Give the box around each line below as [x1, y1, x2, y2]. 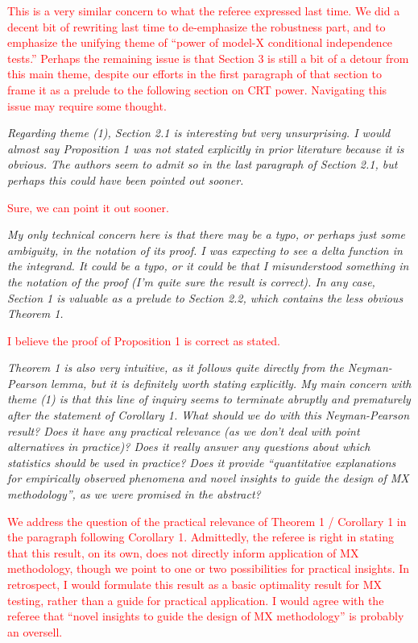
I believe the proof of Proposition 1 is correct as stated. [7, 332, 280, 349]
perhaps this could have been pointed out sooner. [7, 171, 244, 188]
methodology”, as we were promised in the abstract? [7, 486, 261, 503]
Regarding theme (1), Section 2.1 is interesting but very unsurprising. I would [7, 124, 391, 141]
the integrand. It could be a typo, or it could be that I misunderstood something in [7, 257, 409, 274]
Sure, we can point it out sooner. [7, 198, 169, 215]
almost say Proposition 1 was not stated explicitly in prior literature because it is [7, 140, 404, 157]
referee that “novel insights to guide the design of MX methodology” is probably [7, 608, 404, 624]
